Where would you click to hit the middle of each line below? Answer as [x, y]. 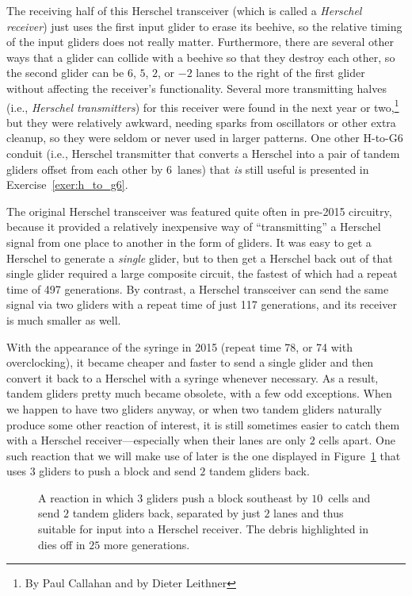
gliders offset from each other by [85, 169]
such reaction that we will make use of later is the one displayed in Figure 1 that [204, 455]
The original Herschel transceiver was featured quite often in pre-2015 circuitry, [199, 211]
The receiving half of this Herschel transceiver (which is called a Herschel [184, 10]
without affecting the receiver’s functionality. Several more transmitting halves [196, 88]
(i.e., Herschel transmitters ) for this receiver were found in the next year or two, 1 [203, 106]
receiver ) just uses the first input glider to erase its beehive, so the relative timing [204, 26]
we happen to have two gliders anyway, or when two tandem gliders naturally [194, 408]
